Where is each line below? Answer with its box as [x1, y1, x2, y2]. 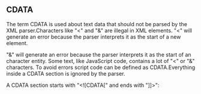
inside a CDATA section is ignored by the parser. [6, 70, 125, 77]
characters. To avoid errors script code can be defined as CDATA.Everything [6, 64, 196, 71]
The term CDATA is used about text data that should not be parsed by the [6, 20, 188, 27]
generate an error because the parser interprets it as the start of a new [6, 33, 181, 40]
